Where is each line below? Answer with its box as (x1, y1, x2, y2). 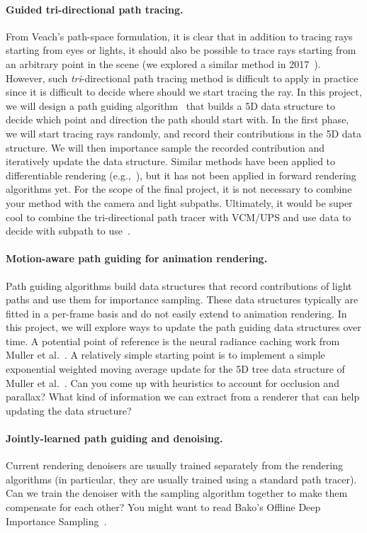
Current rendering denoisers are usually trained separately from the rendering (6, 458, 343, 473)
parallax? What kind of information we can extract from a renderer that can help (6, 389, 360, 404)
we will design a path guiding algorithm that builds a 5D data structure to (6, 98, 335, 113)
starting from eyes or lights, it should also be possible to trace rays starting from (6, 43, 356, 57)
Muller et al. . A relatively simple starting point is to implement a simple (6, 347, 325, 362)
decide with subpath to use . (6, 223, 130, 238)
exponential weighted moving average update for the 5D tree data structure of (6, 361, 345, 376)
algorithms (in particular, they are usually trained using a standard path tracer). (6, 471, 357, 486)
